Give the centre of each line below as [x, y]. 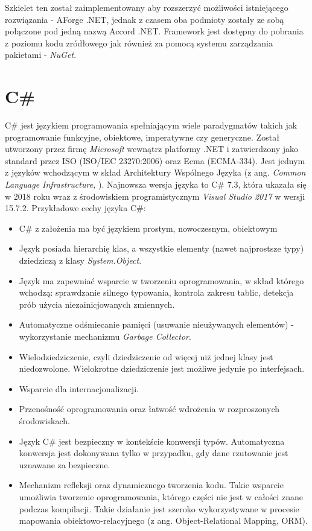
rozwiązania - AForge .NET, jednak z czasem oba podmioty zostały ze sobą [145, 19]
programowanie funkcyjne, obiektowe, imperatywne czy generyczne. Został [142, 137]
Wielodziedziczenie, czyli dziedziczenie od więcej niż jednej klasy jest [146, 356]
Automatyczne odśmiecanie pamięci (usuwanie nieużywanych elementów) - [156, 324]
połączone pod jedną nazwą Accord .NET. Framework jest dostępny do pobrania [154, 31]
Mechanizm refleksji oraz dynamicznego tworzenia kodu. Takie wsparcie [151, 485]
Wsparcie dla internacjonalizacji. [79, 388]
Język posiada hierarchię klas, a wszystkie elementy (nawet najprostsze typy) [161, 248]
